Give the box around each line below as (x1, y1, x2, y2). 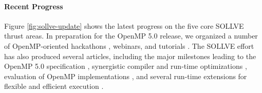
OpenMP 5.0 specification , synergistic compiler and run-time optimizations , (4, 61, 247, 71)
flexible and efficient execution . (4, 81, 104, 91)
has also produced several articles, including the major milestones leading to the (4, 50, 256, 61)
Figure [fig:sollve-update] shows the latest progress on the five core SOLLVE (4, 20, 244, 31)
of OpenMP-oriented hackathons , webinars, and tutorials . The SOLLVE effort (4, 40, 254, 51)
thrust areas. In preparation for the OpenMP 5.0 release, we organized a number (4, 30, 258, 41)
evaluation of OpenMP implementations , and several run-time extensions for (4, 70, 247, 81)
